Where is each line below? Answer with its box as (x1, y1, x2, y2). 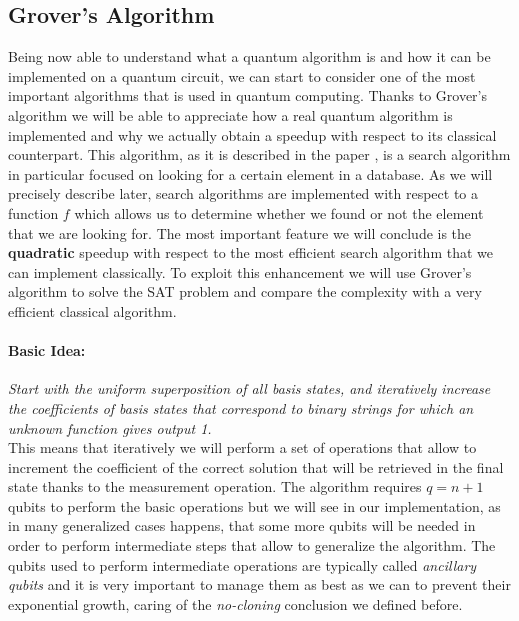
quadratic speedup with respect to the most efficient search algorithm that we (8, 242, 493, 263)
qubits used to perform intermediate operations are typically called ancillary (8, 554, 477, 575)
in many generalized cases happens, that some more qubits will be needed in (8, 515, 476, 536)
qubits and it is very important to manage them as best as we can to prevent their (8, 574, 511, 595)
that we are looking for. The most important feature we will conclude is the (8, 222, 472, 243)
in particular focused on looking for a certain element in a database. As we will (8, 163, 493, 184)
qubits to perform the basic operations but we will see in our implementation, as (8, 495, 501, 516)
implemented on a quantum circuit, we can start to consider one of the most (8, 65, 476, 86)
